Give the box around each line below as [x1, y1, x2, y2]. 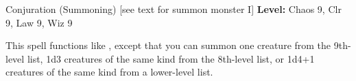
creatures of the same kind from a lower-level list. [5, 65, 213, 79]
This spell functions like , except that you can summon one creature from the [5, 38, 331, 52]
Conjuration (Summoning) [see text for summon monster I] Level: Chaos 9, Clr [5, 2, 342, 16]
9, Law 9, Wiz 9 [5, 15, 73, 29]
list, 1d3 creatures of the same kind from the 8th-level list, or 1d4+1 [27, 51, 315, 65]
